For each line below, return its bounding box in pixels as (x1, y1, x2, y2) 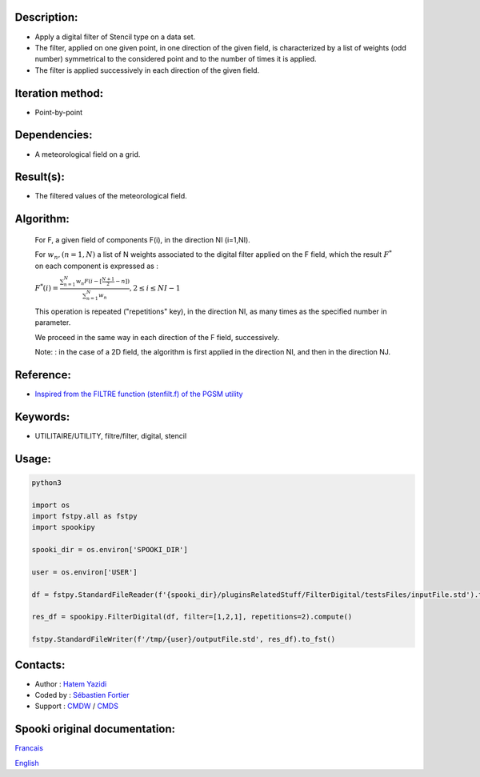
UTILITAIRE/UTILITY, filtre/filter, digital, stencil (34, 431, 187, 440)
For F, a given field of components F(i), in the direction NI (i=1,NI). (34, 234, 251, 244)
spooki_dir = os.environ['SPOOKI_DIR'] (31, 545, 188, 555)
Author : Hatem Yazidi (34, 679, 107, 688)
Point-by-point (34, 107, 83, 117)
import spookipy (31, 523, 96, 532)
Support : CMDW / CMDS (34, 701, 119, 711)
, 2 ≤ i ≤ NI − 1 (129, 284, 181, 293)
